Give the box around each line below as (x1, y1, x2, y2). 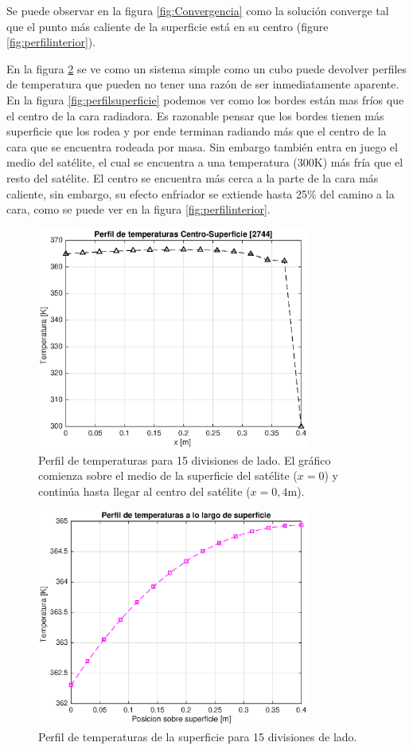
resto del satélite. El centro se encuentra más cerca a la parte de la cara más (6, 169, 379, 186)
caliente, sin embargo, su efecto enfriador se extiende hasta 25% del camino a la (6, 185, 395, 202)
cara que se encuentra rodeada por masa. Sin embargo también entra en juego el (6, 138, 398, 155)
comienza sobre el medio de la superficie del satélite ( (38, 467, 298, 484)
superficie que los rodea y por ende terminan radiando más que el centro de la (6, 123, 387, 139)
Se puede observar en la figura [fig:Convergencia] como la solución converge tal (6, 2, 389, 18)
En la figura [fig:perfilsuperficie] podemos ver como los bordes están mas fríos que (6, 91, 404, 108)
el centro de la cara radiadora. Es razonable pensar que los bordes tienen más (6, 107, 384, 124)
